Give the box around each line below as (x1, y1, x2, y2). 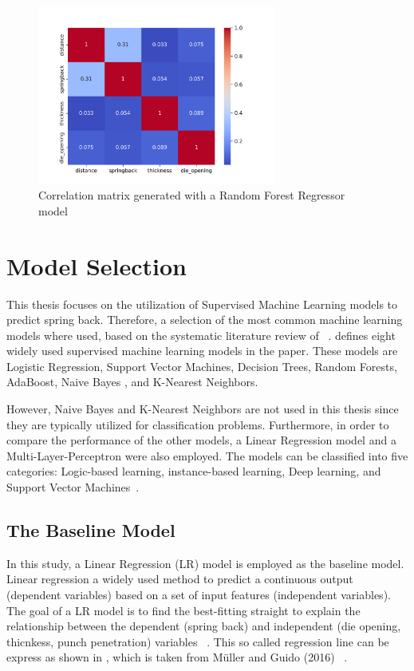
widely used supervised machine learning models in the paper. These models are (6, 342, 398, 359)
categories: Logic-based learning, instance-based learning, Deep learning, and (6, 463, 381, 480)
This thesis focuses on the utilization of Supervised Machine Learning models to (6, 295, 398, 312)
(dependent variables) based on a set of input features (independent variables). (6, 586, 391, 603)
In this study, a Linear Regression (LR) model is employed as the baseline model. (6, 555, 404, 571)
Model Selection (6, 249, 187, 282)
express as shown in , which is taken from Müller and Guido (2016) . (6, 649, 348, 665)
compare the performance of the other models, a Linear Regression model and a (6, 432, 396, 448)
